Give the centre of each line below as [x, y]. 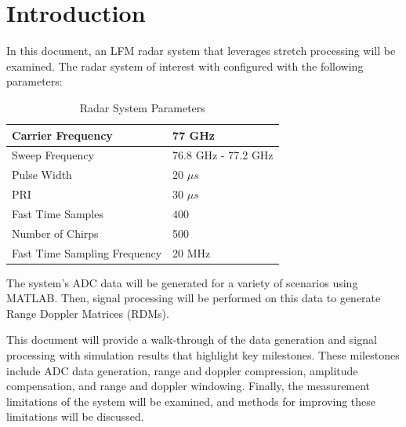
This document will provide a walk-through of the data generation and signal [192, 339]
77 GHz [194, 135]
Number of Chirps [55, 233]
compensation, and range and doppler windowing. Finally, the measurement [188, 386]
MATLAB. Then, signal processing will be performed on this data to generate [194, 298]
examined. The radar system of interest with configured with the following [185, 66]
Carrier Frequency [62, 135]
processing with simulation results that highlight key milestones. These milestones [203, 355]
